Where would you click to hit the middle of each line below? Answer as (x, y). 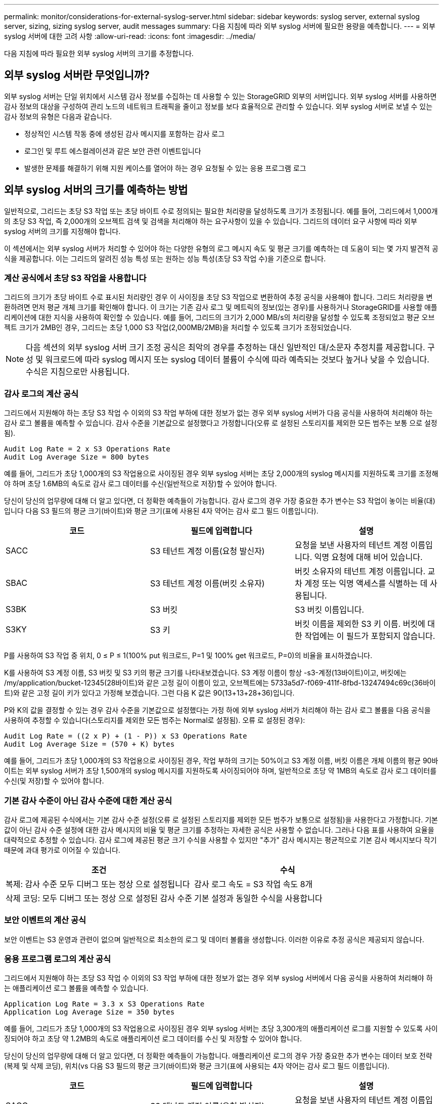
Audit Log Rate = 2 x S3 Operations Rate (87, 449)
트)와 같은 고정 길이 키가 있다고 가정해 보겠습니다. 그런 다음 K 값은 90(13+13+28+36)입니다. (149, 693)
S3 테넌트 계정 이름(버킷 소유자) (207, 584)
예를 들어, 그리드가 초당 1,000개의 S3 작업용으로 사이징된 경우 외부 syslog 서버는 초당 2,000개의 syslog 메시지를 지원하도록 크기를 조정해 (221, 474)
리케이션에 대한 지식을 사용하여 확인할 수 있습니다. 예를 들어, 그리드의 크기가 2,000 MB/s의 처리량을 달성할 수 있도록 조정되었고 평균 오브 (219, 317)
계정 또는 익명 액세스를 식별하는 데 (366, 584)
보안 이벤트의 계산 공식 (45, 920)
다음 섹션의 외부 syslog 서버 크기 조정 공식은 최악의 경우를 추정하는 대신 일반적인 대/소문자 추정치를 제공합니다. (226, 348)
